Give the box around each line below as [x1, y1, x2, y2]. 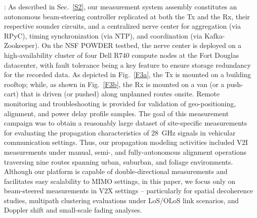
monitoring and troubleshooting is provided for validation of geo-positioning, [4, 98, 236, 108]
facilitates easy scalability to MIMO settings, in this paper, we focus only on [4, 175, 236, 186]
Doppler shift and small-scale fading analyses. [4, 205, 142, 215]
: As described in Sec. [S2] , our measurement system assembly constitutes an [4, 1, 237, 11]
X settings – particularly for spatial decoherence [107, 185, 253, 196]
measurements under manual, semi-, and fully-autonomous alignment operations [4, 146, 247, 157]
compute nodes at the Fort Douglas [131, 49, 239, 60]
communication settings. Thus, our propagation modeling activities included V [4, 137, 242, 147]
